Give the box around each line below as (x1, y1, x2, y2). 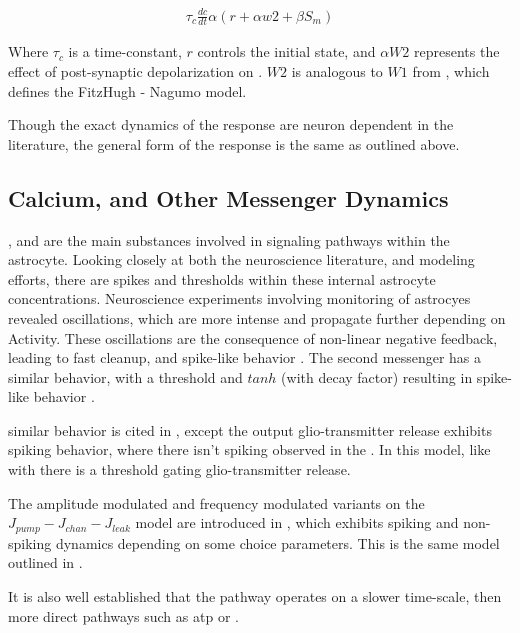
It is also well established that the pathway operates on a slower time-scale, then (8, 585, 502, 606)
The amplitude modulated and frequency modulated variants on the (8, 492, 425, 513)
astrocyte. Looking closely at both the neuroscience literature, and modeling (8, 249, 475, 270)
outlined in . (8, 552, 83, 573)
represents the (413, 41, 500, 62)
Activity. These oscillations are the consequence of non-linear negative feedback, (8, 327, 498, 348)
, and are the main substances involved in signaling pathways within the (8, 229, 450, 250)
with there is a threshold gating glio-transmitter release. (8, 459, 351, 480)
